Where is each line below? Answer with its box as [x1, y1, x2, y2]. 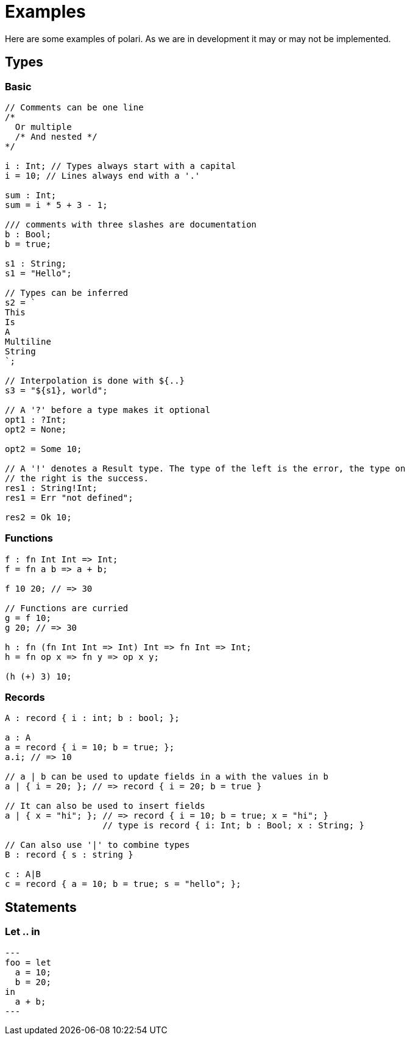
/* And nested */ [15, 131, 97, 142]
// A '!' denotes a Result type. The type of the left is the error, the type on [5, 463, 406, 473]
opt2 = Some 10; [5, 443, 82, 454]
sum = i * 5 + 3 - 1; [5, 199, 108, 210]
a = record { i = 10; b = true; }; [5, 742, 175, 753]
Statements [5, 899, 77, 915]
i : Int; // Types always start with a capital [5, 160, 236, 171]
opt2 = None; [5, 424, 67, 434]
